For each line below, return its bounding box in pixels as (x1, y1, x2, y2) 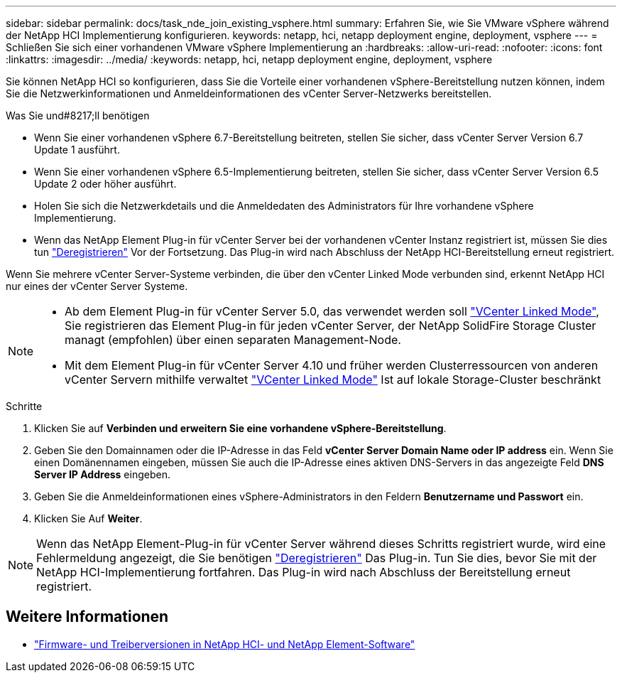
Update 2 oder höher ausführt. (34, 178, 177, 190)
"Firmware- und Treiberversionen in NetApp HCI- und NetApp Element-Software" (34, 637, 415, 650)
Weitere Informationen (6, 608, 169, 626)
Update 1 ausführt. (34, 144, 120, 156)
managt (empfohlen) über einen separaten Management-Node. (65, 333, 401, 347)
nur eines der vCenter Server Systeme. (6, 280, 188, 292)
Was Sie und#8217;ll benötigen (6, 109, 150, 122)
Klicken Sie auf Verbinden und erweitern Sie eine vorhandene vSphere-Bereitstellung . (34, 422, 447, 434)
